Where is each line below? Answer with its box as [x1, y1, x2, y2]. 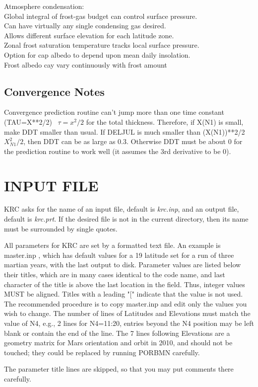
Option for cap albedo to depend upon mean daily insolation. [4, 49, 191, 60]
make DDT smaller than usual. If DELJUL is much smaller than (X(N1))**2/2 [4, 126, 245, 137]
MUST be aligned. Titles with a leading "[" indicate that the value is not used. [4, 289, 243, 299]
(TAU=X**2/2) [4, 116, 52, 127]
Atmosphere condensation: [4, 1, 84, 11]
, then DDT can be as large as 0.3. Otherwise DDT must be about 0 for [23, 136, 243, 147]
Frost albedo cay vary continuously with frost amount [4, 59, 167, 70]
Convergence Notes [4, 83, 105, 99]
